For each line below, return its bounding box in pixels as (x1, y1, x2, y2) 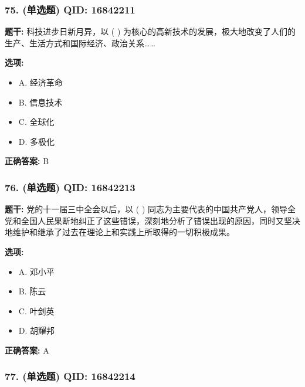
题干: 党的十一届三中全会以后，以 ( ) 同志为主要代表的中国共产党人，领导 (5, 203, 288, 215)
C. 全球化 (18, 116, 55, 128)
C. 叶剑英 (18, 304, 55, 317)
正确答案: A (5, 344, 49, 356)
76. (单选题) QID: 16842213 (5, 179, 135, 194)
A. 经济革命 (18, 76, 63, 88)
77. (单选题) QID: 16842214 (5, 369, 135, 383)
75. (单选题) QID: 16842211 (5, 2, 135, 16)
